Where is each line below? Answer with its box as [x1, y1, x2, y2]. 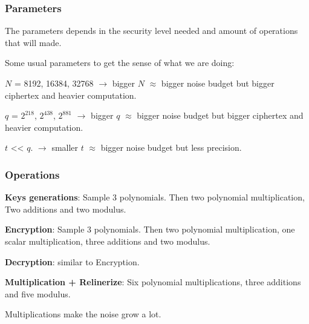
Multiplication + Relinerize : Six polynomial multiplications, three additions [5, 276, 301, 288]
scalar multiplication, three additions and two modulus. [5, 234, 210, 247]
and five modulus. [5, 287, 71, 300]
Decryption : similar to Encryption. [5, 255, 140, 268]
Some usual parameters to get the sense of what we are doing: [5, 56, 235, 69]
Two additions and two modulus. [5, 202, 126, 215]
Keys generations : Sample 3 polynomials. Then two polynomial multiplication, [5, 191, 305, 203]
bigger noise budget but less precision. [100, 141, 242, 154]
